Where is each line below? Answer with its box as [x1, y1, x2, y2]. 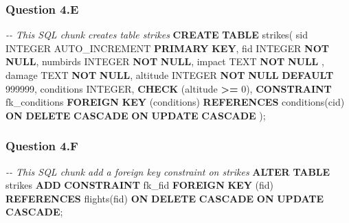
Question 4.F [5, 137, 78, 154]
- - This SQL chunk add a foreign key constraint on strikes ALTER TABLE [5, 164, 330, 178]
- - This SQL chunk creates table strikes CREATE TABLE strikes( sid [5, 27, 308, 42]
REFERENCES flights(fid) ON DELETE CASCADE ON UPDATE [5, 191, 324, 205]
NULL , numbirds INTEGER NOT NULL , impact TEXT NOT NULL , [5, 54, 324, 69]
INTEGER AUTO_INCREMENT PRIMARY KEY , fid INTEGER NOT [5, 40, 329, 55]
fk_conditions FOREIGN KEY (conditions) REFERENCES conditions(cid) [5, 95, 345, 109]
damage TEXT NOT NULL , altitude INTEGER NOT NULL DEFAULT [5, 68, 334, 82]
